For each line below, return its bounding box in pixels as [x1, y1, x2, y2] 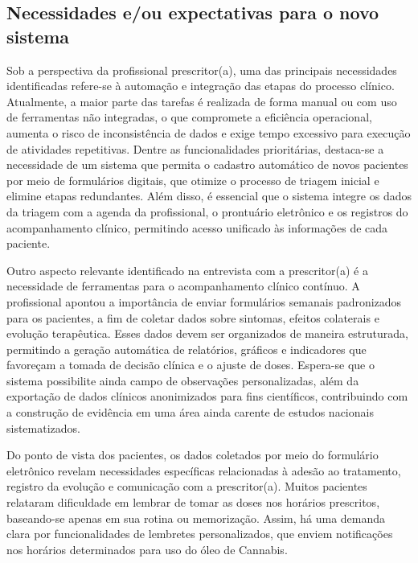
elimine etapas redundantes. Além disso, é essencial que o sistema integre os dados [6, 187, 412, 204]
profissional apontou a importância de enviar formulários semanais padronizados [6, 293, 402, 310]
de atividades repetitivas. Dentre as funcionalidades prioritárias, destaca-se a [6, 140, 384, 157]
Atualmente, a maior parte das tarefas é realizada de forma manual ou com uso [6, 92, 397, 109]
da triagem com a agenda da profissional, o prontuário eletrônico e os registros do [6, 203, 408, 220]
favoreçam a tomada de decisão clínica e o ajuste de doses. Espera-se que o [6, 356, 375, 373]
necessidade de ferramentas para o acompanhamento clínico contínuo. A [6, 277, 360, 294]
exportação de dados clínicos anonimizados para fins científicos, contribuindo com [6, 388, 408, 405]
